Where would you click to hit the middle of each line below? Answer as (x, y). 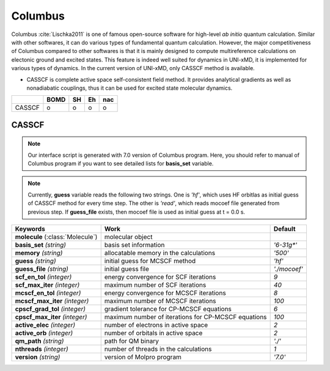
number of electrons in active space (156, 325)
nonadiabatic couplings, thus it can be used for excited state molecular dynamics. (130, 88)
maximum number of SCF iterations (155, 285)
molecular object (128, 237)
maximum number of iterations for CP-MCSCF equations (185, 317)
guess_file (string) (42, 269)
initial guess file (127, 269)
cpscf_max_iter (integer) (51, 317)
